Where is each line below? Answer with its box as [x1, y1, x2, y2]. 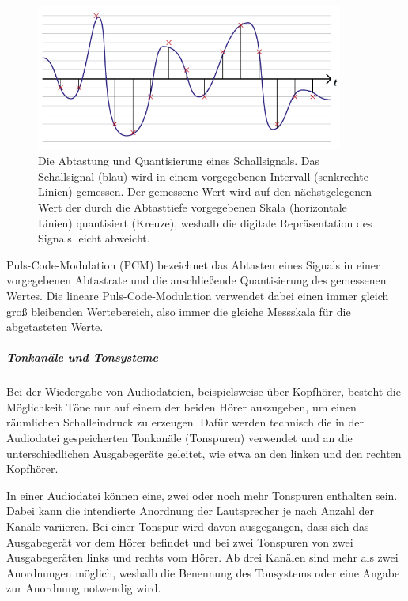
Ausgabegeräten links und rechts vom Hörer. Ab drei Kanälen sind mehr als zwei [6, 549, 399, 565]
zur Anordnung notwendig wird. [6, 580, 161, 596]
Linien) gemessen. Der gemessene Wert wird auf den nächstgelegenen [38, 183, 372, 200]
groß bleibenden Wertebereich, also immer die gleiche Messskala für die [6, 302, 351, 319]
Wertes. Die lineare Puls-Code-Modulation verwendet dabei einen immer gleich [6, 287, 389, 303]
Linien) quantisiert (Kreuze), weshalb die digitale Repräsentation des [38, 214, 372, 231]
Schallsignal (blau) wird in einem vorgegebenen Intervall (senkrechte [38, 167, 368, 184]
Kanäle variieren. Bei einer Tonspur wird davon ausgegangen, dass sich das [6, 518, 369, 535]
